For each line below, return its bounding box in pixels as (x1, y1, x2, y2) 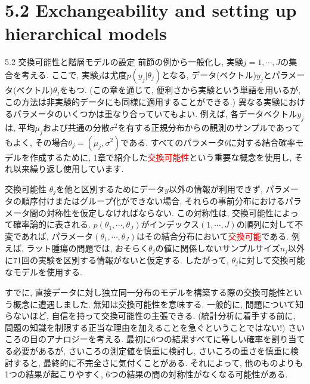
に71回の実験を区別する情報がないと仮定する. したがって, (5, 254, 229, 266)
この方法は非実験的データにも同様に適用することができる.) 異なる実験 (5, 96, 280, 108)
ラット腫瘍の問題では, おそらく (26, 241, 149, 254)
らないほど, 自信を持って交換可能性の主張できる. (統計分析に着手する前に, (5, 309, 296, 322)
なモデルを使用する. (5, 266, 82, 278)
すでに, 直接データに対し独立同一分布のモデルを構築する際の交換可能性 (5, 286, 286, 299)
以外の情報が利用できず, (168, 182, 263, 195)
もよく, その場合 (5, 136, 69, 148)
